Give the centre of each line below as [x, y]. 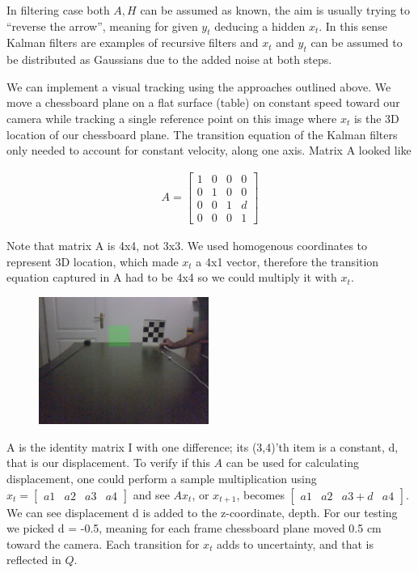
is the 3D [376, 118]
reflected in [34, 560]
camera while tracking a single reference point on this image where [172, 118]
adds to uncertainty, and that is [296, 543]
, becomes [260, 494]
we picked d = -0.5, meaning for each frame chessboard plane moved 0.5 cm [194, 528]
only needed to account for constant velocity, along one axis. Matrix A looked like [209, 150]
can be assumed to [357, 42]
